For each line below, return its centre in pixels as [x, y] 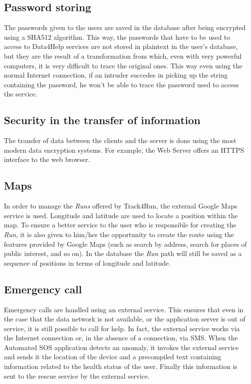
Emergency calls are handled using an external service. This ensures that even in [124, 309]
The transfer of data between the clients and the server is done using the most [120, 140]
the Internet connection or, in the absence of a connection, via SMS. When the [121, 338]
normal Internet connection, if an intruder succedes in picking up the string [116, 75]
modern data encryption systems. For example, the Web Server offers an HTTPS [124, 150]
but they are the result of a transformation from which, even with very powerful [123, 56]
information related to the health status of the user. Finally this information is [121, 366]
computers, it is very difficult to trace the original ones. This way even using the [123, 65]
